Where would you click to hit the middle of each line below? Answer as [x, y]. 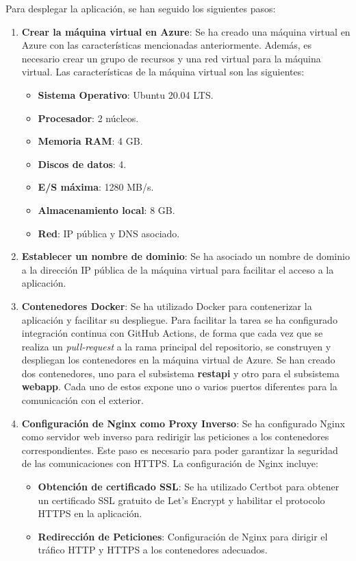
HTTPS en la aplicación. [90, 513]
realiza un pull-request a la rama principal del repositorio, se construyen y [176, 346]
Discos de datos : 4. [82, 164]
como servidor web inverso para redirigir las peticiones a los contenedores [175, 437]
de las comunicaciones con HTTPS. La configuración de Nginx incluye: [170, 463]
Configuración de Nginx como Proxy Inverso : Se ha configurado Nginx [183, 423]
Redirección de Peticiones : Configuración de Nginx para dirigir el [183, 536]
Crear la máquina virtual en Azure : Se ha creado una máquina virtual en [186, 31]
